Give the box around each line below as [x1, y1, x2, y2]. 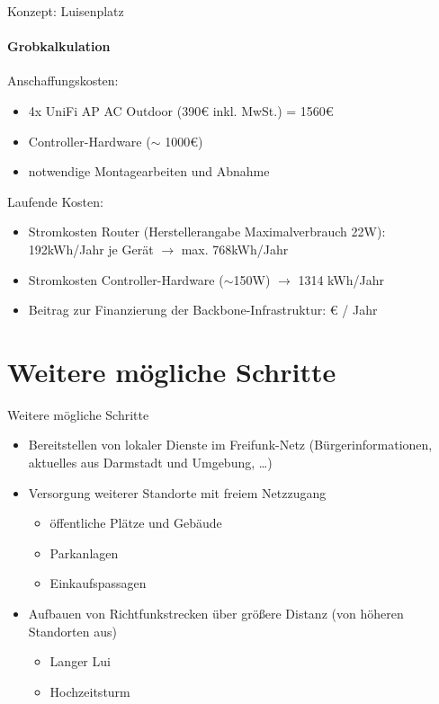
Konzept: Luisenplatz [7, 2, 124, 20]
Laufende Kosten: [7, 192, 103, 210]
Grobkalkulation [7, 37, 111, 56]
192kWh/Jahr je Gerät [28, 239, 154, 258]
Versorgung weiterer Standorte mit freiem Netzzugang [28, 483, 327, 502]
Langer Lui [49, 652, 111, 671]
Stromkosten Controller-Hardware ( [28, 270, 224, 289]
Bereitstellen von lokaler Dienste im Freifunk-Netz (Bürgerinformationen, [28, 435, 433, 454]
